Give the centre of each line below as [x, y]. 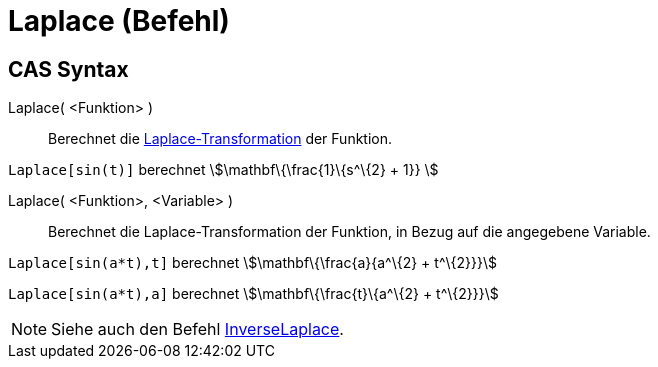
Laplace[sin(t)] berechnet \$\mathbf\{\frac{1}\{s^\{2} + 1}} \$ [223, 170]
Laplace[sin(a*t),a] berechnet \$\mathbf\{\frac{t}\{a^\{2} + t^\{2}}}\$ [253, 294]
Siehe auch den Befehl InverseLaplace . [197, 329]
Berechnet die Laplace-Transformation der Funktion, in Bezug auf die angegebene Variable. [349, 232]
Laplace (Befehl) [119, 21]
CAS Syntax [68, 69]
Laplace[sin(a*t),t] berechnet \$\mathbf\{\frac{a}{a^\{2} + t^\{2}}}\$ [252, 263]
